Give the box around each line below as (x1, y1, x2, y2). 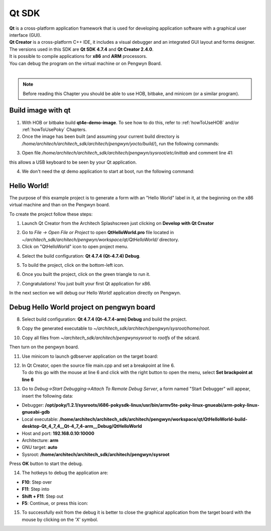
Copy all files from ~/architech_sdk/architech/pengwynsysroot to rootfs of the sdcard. (22, 335, 200, 341)
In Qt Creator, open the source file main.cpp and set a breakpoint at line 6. (22, 362, 175, 368)
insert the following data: (22, 393, 73, 399)
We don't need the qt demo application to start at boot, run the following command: (22, 168, 195, 174)
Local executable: (22, 416, 59, 422)
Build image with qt (9, 106, 71, 115)
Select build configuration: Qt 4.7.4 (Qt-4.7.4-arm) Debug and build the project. (22, 316, 187, 322)
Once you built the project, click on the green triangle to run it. (22, 271, 151, 277)
